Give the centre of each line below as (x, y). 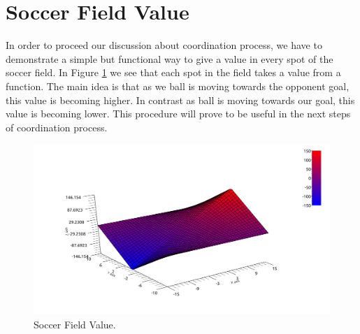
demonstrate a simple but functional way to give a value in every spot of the (170, 58)
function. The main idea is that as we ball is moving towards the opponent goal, (178, 86)
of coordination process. (57, 127)
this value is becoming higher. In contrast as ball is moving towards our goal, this (180, 100)
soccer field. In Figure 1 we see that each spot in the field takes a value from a (173, 72)
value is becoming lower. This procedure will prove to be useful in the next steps (178, 114)
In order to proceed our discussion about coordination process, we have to (164, 45)
